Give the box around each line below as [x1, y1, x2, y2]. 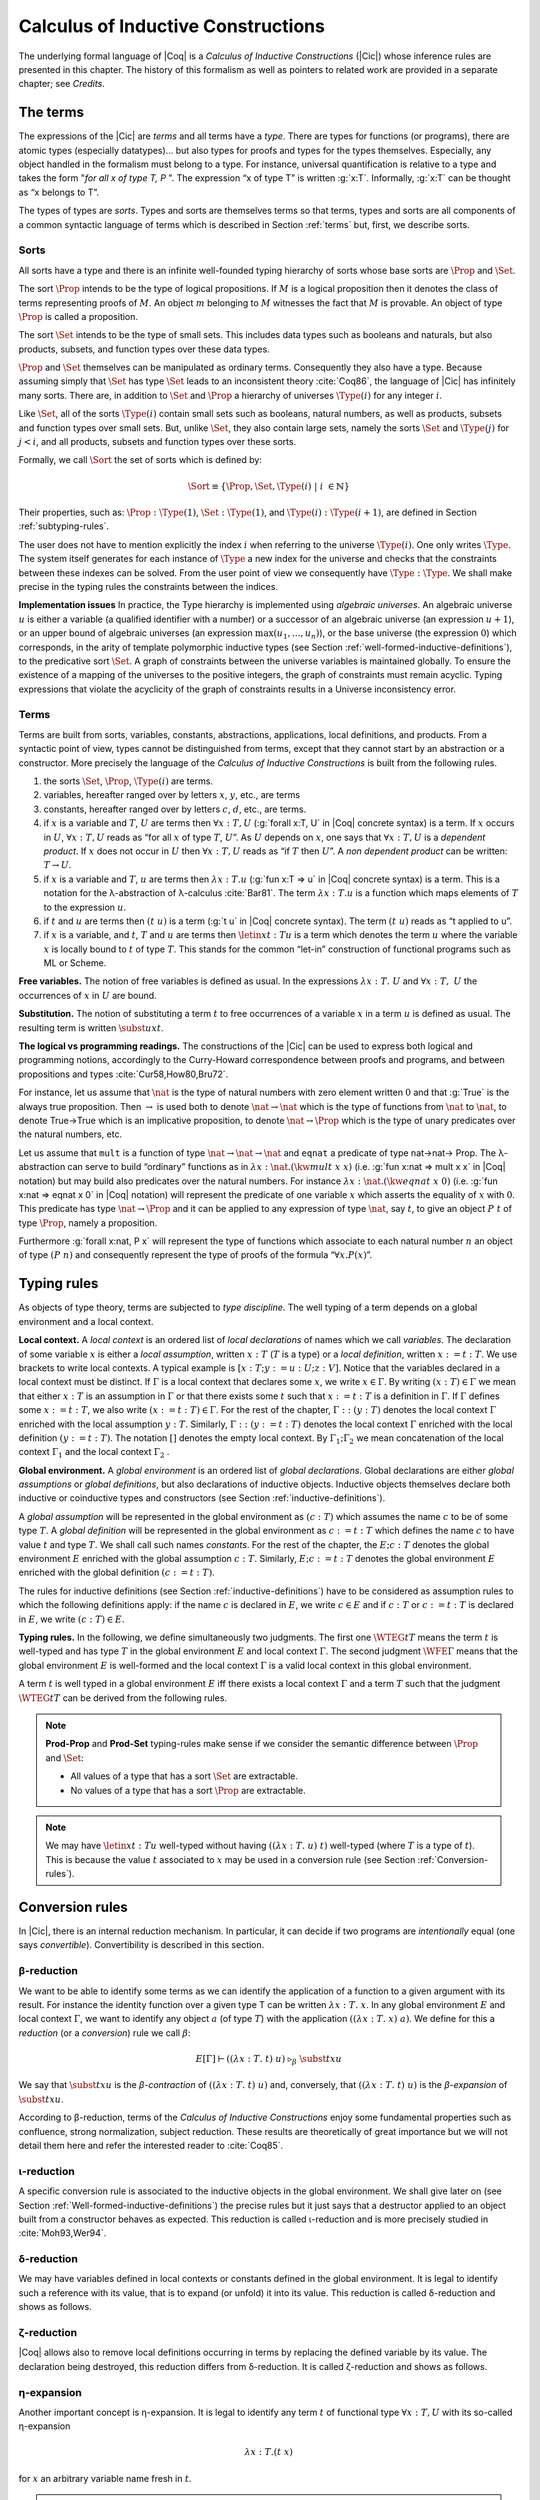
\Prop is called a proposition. [18, 310, 139, 322]
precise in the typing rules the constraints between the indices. [18, 580, 279, 592]
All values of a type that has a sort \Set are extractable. [70, 1770, 299, 1782]
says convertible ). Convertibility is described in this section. [18, 1939, 265, 1951]
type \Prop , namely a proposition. [18, 1216, 158, 1229]
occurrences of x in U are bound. [18, 989, 157, 1001]
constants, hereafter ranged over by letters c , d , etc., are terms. [43, 803, 307, 815]
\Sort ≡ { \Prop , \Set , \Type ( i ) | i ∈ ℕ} [187, 480, 350, 492]
